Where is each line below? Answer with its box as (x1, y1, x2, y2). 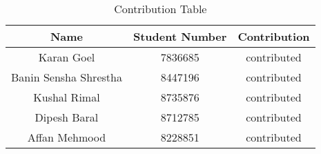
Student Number (133, 28, 227, 44)
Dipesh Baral (35, 109, 99, 125)
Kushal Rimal (33, 89, 100, 105)
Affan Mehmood (27, 129, 106, 145)
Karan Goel (38, 49, 95, 65)
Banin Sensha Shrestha (11, 69, 122, 85)
